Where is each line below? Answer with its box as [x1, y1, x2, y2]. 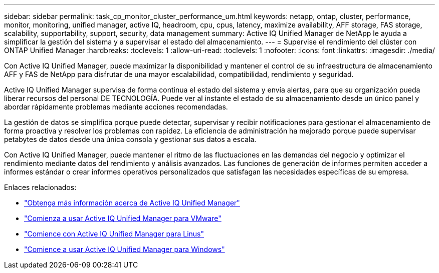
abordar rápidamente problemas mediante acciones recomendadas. [4, 102, 228, 111]
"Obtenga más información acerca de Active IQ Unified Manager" [24, 198, 240, 207]
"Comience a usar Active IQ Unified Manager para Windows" [24, 245, 225, 253]
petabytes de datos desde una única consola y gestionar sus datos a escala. [4, 135, 257, 143]
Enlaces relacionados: [4, 183, 77, 191]
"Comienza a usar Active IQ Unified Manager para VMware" [24, 214, 222, 222]
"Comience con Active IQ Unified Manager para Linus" [24, 229, 204, 238]
